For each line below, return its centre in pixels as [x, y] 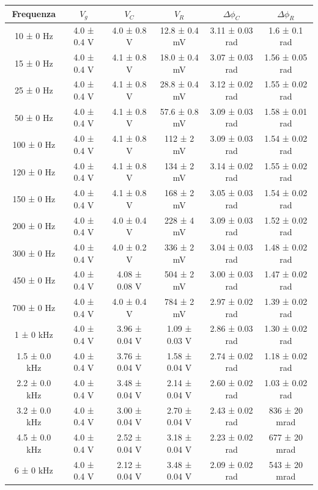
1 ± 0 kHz [34, 335]
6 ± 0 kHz [34, 470]
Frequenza [34, 14]
